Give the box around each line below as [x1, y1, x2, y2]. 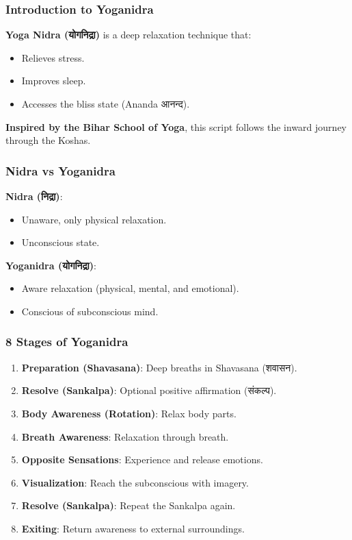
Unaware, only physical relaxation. [21, 212, 167, 226]
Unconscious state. [21, 235, 100, 249]
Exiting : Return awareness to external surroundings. [21, 521, 245, 535]
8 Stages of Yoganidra [5, 333, 128, 350]
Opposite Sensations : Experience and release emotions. [21, 452, 263, 467]
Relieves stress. [21, 50, 85, 64]
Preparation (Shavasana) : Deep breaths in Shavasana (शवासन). [21, 360, 297, 374]
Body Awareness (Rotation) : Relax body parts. [21, 406, 236, 420]
